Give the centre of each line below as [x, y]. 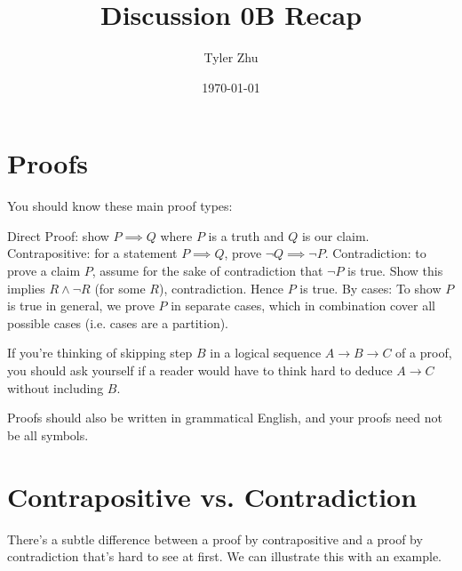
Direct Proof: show [58, 235]
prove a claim [44, 271]
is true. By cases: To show [370, 288]
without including [56, 387]
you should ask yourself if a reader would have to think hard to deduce [200, 370]
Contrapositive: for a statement [92, 253]
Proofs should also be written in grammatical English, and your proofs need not [225, 418]
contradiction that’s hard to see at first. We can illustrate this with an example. [224, 556]
